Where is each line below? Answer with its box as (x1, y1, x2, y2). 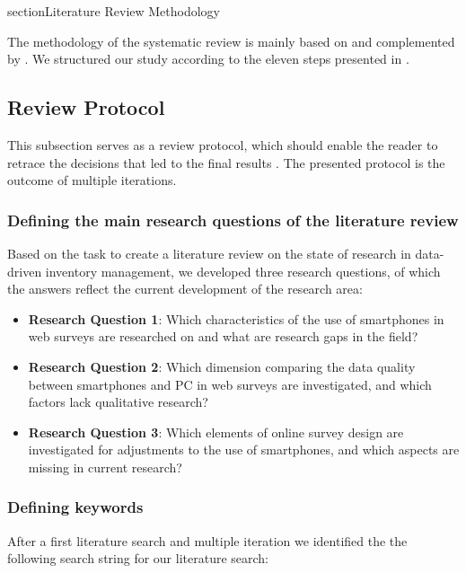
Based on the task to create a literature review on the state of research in (7, 243, 411, 262)
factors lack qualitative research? (28, 392, 208, 411)
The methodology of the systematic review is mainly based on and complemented (7, 31, 455, 50)
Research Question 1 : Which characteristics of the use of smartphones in (28, 309, 444, 328)
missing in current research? (28, 457, 182, 476)
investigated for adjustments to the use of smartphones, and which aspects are (28, 440, 460, 459)
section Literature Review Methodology (7, 2, 220, 20)
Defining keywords (7, 496, 144, 518)
